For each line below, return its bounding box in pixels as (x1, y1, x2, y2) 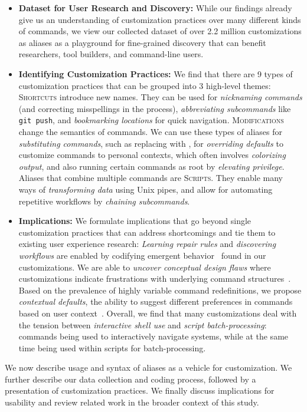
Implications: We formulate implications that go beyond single (18, 215, 252, 227)
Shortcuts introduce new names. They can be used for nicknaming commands (18, 91, 302, 103)
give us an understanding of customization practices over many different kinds (18, 13, 301, 25)
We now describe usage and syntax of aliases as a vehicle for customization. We (5, 361, 292, 374)
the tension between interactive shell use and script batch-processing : (18, 318, 267, 331)
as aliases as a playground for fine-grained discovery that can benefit (18, 36, 266, 48)
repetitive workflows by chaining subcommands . (18, 195, 190, 207)
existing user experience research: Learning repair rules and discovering (18, 238, 276, 250)
